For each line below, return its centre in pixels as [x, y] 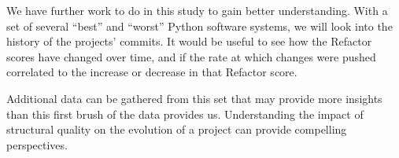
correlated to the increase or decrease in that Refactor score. [152, 72]
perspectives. [37, 144]
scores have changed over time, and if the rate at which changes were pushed [191, 56]
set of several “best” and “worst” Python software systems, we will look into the [199, 26]
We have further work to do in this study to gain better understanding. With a [197, 10]
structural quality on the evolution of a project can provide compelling [177, 129]
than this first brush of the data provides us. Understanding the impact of [185, 114]
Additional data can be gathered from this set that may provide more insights [194, 98]
